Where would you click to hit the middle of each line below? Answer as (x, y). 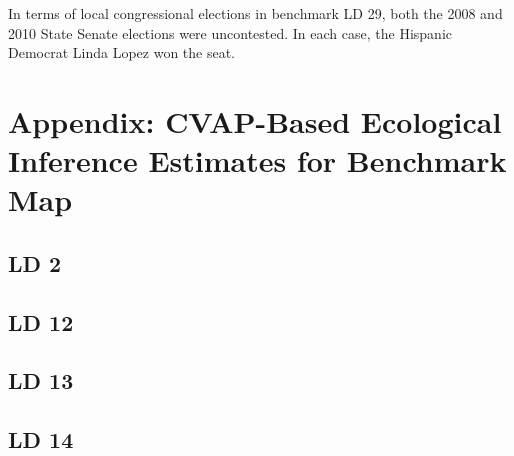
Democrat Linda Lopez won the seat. (122, 52)
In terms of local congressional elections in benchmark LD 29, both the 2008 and (255, 13)
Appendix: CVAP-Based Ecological (255, 120)
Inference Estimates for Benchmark (257, 160)
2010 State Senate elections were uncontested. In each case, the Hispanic (230, 32)
